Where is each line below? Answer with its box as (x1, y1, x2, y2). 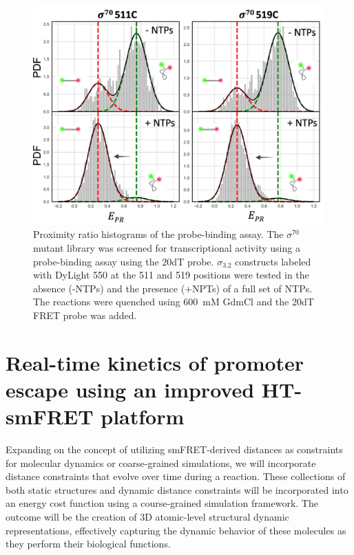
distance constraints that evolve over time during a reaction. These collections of (6, 469, 346, 483)
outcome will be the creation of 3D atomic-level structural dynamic (6, 510, 289, 524)
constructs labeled (235, 254, 311, 268)
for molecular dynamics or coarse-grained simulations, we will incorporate (6, 455, 316, 470)
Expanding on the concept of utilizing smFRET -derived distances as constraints (6, 442, 343, 457)
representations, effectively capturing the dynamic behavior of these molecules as (6, 523, 346, 537)
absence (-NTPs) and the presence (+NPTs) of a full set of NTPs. (33, 281, 313, 295)
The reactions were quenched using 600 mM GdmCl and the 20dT (33, 294, 314, 309)
